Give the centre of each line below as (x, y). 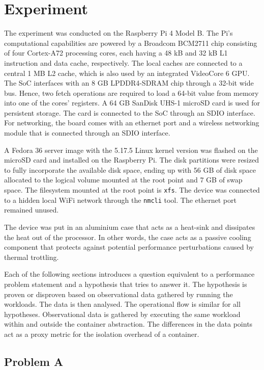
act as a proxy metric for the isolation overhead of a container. (102, 334)
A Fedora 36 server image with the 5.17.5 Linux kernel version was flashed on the (131, 150)
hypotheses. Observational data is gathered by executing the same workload (122, 314)
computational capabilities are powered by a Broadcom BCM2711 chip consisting (131, 43)
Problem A (34, 361)
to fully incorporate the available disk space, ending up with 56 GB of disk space (130, 169)
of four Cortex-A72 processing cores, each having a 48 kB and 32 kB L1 (116, 53)
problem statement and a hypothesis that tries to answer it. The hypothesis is (126, 284)
